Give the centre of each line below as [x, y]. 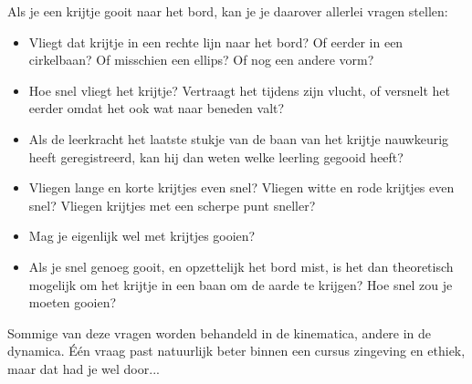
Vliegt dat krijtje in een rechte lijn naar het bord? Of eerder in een [216, 42]
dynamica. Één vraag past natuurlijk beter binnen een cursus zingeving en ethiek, [236, 351]
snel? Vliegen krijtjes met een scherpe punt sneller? [172, 205]
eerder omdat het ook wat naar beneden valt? [157, 108]
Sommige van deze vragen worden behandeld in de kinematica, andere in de [220, 332]
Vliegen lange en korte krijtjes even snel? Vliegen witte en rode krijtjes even [241, 187]
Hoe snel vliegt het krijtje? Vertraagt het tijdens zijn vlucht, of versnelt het [240, 90]
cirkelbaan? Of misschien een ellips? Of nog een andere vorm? [201, 60]
